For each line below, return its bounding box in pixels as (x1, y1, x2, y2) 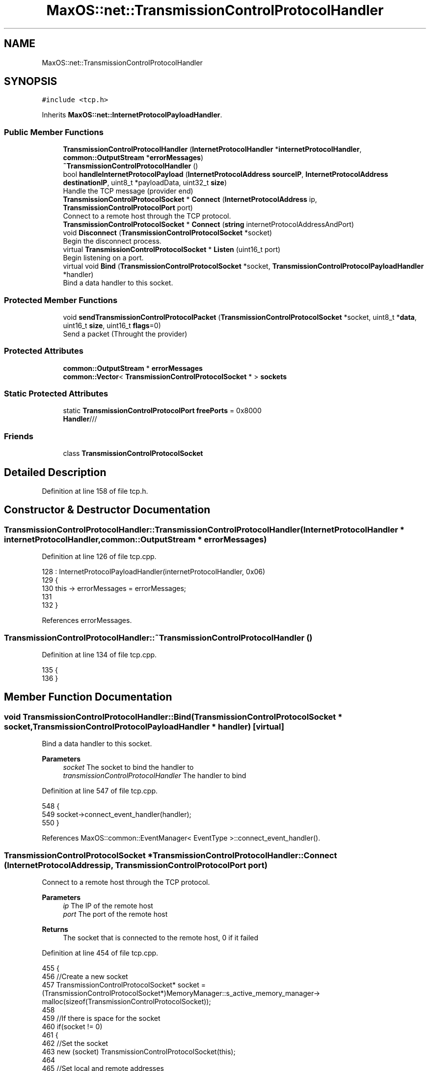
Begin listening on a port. (63, 254, 144, 262)
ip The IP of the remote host (63, 901, 153, 910)
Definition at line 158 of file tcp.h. (42, 487, 148, 496)
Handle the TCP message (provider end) (63, 187, 193, 196)
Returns (42, 925, 68, 933)
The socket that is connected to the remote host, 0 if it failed (63, 933, 259, 942)
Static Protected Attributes (4, 389, 108, 399)
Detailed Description (4, 466, 107, 479)
